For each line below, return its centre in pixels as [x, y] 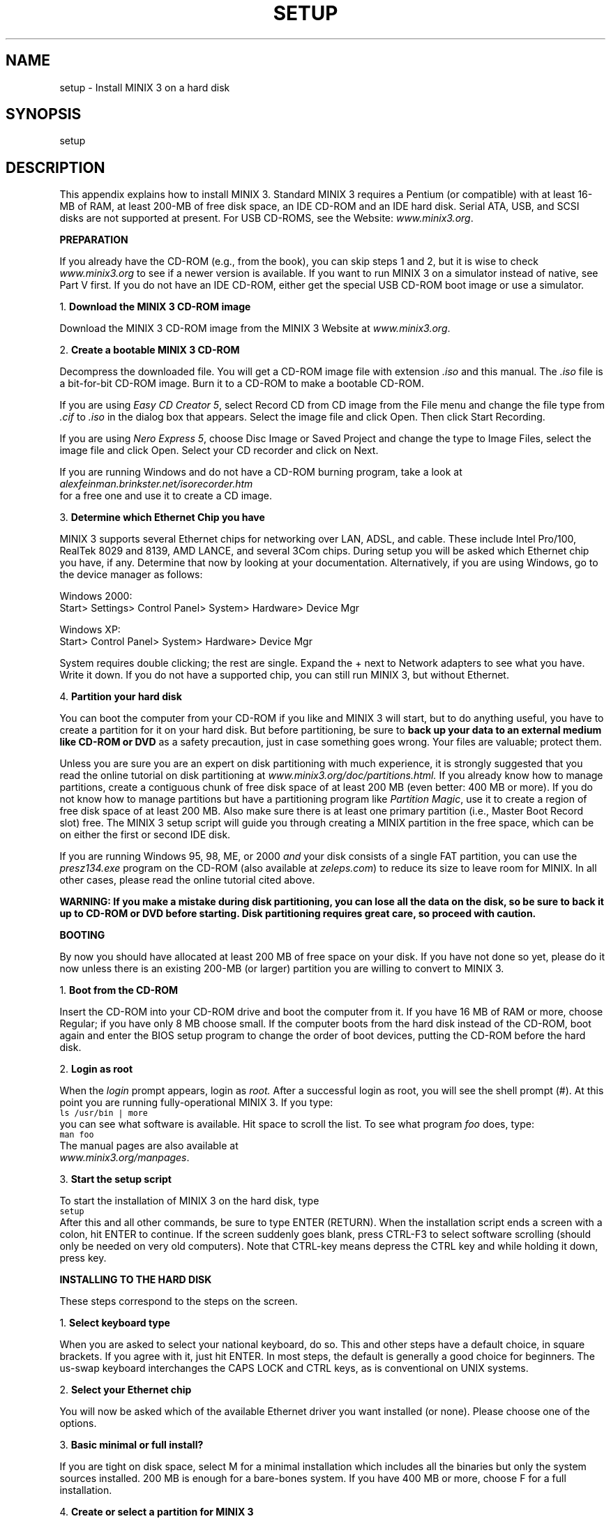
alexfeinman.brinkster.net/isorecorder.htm [156, 484]
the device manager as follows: [131, 575]
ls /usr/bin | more [104, 1113]
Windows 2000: [96, 596]
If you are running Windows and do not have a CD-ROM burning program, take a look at [261, 472]
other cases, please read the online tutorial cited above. [187, 880]
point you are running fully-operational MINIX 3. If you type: [196, 1103]
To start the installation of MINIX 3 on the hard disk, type [189, 1201]
